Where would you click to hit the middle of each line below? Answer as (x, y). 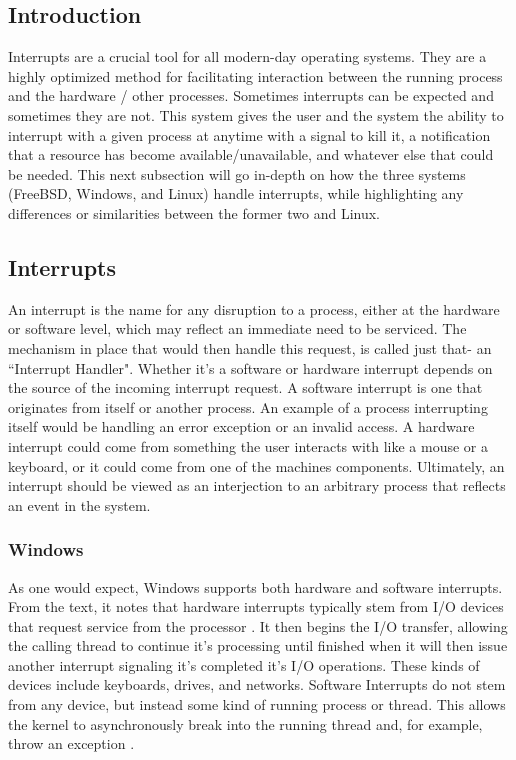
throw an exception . (71, 743)
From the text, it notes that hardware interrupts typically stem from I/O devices (256, 606)
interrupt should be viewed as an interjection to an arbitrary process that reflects (257, 485)
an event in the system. (79, 504)
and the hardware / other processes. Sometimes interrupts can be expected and (251, 95)
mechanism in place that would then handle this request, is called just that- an (250, 347)
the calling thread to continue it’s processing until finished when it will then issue (258, 645)
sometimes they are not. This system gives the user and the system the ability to (256, 114)
